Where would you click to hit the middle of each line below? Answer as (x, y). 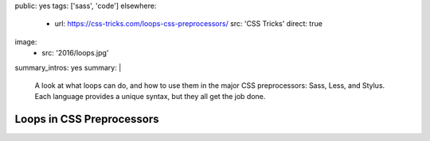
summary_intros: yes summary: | (68, 67)
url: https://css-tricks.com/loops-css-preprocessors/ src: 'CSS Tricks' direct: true (188, 24)
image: (26, 42)
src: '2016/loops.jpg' (75, 53)
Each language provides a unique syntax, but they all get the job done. (150, 97)
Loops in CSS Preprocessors (87, 119)
